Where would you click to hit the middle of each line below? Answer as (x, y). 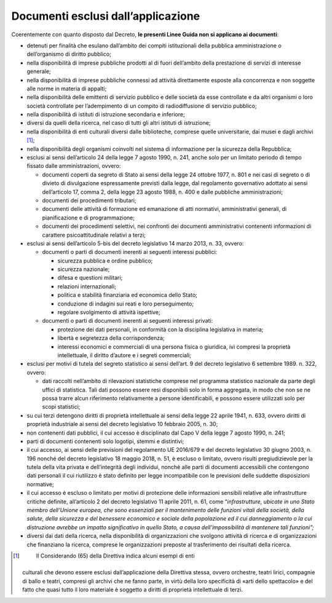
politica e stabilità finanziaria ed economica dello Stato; (128, 295)
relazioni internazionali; (87, 286)
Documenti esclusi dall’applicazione (106, 16)
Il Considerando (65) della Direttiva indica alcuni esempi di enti (115, 556)
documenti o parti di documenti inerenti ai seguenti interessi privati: (128, 321)
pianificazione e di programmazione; (89, 218)
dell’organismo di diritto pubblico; (69, 54)
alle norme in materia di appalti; (67, 89)
